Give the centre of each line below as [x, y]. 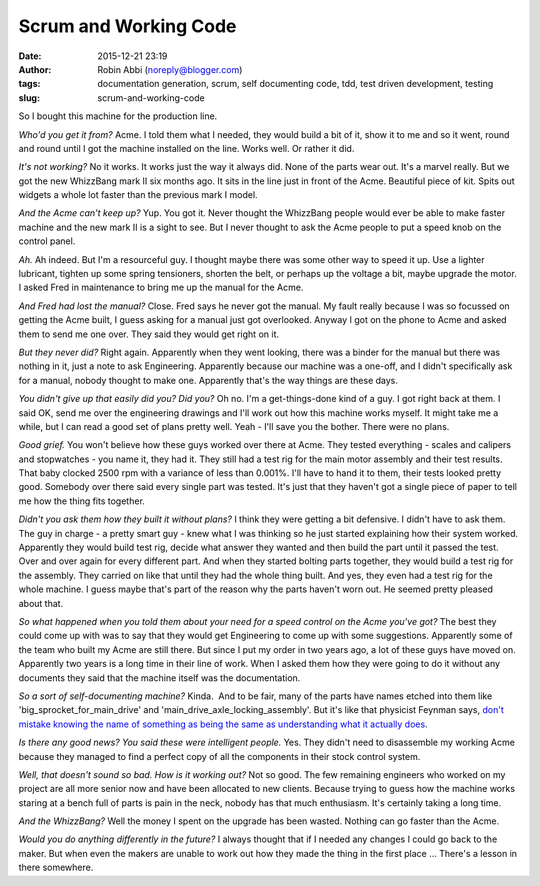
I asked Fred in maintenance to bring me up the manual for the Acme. [161, 287]
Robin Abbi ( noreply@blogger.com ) [170, 69]
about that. [41, 603]
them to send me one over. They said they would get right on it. [149, 334]
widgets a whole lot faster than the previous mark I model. [138, 195]
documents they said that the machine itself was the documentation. [159, 677]
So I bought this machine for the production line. [118, 116]
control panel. [47, 241]
